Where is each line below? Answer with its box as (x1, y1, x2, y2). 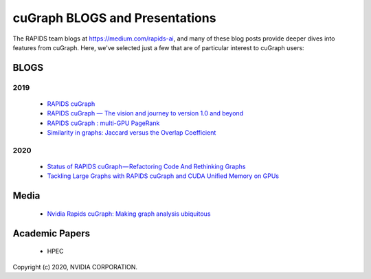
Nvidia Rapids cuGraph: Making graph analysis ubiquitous (47, 210, 211, 218)
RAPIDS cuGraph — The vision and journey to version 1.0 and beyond (47, 109, 244, 118)
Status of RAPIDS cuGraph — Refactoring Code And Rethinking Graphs (47, 162, 246, 171)
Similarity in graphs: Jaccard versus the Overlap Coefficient (47, 129, 216, 137)
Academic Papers (12, 227, 91, 239)
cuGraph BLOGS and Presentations (12, 10, 216, 25)
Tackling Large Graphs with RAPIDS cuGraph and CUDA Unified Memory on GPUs (47, 172, 280, 180)
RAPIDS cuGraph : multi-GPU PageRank (47, 119, 160, 127)
